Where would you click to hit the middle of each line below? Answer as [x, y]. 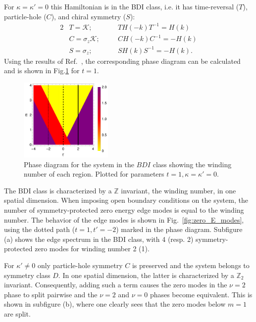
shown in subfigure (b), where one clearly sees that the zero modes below [115, 304]
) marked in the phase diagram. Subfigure [179, 229]
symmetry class [27, 275]
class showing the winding [192, 164]
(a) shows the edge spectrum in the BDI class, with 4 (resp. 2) [99, 239]
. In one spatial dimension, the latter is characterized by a [146, 275]
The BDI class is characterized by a [58, 190]
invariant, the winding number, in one [179, 190]
